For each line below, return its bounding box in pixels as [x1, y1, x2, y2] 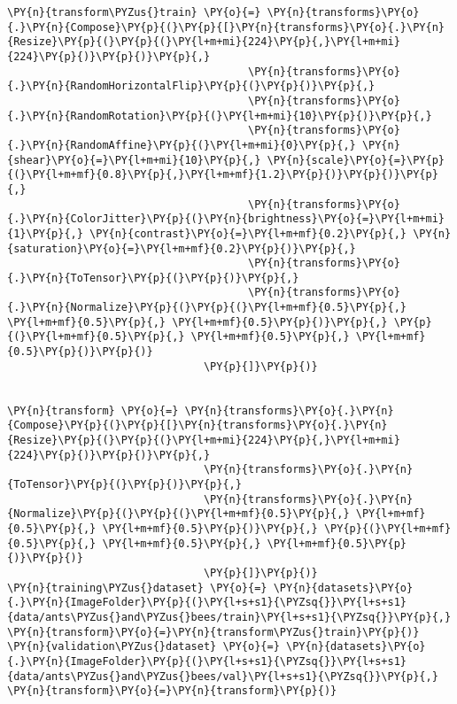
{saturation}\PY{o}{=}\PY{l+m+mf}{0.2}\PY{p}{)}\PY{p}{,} [7, 242, 356, 255]
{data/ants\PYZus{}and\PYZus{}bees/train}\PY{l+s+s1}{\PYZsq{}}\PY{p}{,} [7, 610, 452, 623]
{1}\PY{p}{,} [7, 227, 83, 240]
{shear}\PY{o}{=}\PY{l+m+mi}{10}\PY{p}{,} [7, 153, 261, 166]
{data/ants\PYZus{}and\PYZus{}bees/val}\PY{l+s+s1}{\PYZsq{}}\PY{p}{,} [7, 669, 438, 683]
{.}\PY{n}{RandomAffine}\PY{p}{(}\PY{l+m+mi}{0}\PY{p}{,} [7, 138, 356, 151]
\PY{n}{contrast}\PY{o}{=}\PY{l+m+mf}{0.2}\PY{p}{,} [89, 227, 407, 240]
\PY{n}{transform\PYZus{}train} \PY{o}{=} [7, 6, 261, 19]
